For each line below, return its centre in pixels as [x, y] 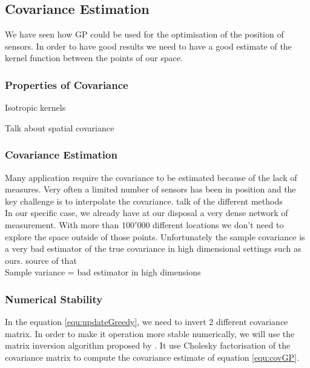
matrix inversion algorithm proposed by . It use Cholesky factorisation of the [148, 345]
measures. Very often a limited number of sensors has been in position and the [150, 189]
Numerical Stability [54, 299]
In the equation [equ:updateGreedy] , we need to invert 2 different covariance [147, 322]
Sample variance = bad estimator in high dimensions [103, 272]
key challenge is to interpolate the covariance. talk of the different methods [144, 201]
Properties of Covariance [67, 84]
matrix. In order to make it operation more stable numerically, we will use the [150, 333]
